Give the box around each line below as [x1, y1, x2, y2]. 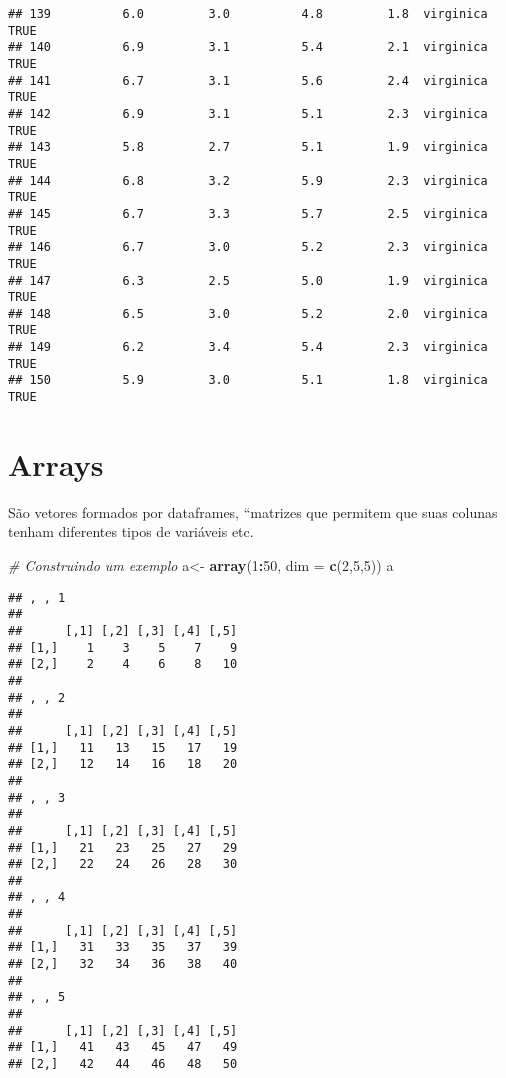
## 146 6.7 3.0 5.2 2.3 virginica [8, 240, 488, 255]
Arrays [8, 443, 104, 484]
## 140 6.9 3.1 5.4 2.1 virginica [8, 40, 488, 55]
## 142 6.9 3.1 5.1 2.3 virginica [8, 106, 488, 121]
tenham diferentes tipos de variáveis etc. [8, 521, 254, 542]
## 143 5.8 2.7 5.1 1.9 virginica [8, 140, 488, 155]
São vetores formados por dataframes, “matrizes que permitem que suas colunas [8, 501, 498, 522]
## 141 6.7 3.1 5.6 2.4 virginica [8, 73, 488, 88]
